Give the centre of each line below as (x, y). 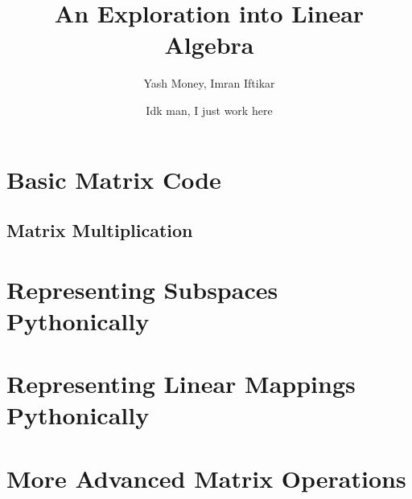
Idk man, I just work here (209, 110)
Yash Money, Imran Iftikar (209, 83)
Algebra (209, 45)
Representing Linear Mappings (181, 384)
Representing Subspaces (142, 289)
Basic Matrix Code (114, 179)
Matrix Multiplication (100, 230)
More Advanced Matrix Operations (206, 478)
